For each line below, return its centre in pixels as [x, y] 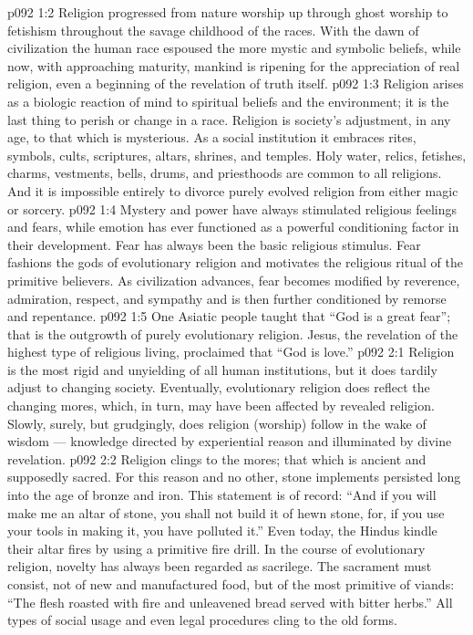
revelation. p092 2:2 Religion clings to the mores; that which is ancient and [217, 458]
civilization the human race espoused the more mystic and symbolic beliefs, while [234, 48]
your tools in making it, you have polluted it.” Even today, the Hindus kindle [222, 531]
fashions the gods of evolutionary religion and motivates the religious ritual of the [235, 262]
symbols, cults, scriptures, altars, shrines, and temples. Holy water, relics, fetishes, [237, 155]
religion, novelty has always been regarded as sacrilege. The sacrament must [220, 566]
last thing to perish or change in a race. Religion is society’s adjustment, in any [229, 119]
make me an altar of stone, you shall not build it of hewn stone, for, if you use [226, 512]
